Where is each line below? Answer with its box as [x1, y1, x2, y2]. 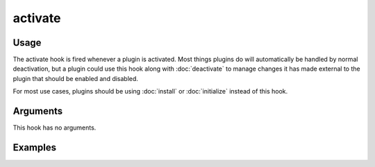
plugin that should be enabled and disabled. [12, 74, 139, 82]
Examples [12, 141, 57, 153]
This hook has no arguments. [12, 123, 97, 132]
